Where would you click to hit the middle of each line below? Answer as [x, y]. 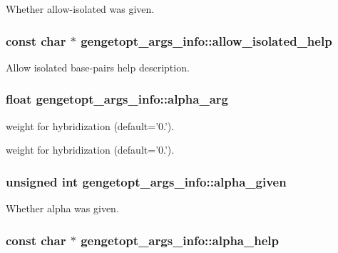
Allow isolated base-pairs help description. [98, 67]
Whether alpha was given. [62, 208]
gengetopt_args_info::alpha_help [180, 240]
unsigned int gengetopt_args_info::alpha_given [146, 181]
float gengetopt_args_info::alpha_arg [117, 99]
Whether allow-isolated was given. [80, 9]
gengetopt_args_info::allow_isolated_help [206, 40]
